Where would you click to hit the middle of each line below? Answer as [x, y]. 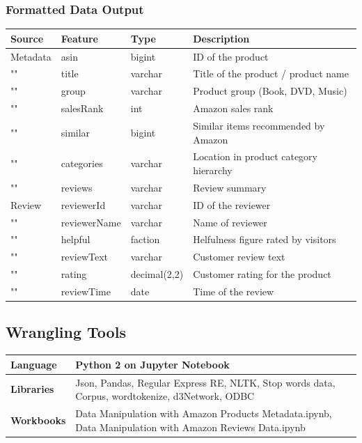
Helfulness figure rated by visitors [265, 239]
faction [145, 239]
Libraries [32, 389]
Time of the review [234, 291]
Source [27, 38]
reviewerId [83, 204]
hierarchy [213, 170]
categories [82, 163]
